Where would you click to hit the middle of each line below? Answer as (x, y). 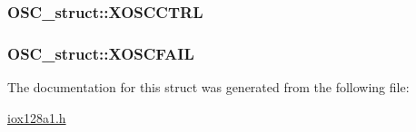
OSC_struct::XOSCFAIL (101, 53)
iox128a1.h (37, 117)
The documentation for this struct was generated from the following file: (208, 87)
